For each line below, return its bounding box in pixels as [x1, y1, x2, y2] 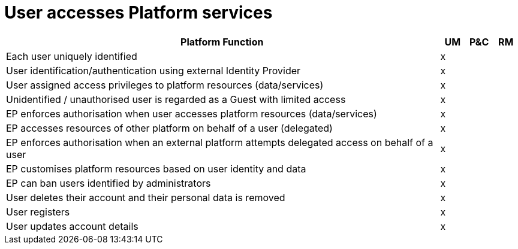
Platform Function [180, 35, 264, 48]
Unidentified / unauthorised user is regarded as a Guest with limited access [6, 93, 346, 105]
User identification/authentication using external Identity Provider [6, 64, 301, 77]
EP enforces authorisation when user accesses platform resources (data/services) [6, 107, 377, 120]
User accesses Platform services [4, 2, 273, 23]
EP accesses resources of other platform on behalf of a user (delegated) [6, 122, 333, 134]
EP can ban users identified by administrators [6, 177, 211, 189]
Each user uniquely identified [6, 50, 137, 62]
